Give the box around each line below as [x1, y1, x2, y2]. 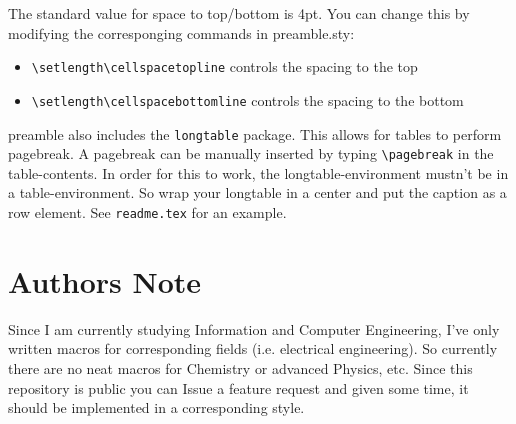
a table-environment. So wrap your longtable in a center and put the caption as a [8, 182, 507, 203]
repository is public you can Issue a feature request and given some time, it [8, 377, 469, 398]
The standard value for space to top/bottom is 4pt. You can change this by [8, 3, 470, 23]
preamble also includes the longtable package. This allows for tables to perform [8, 123, 502, 144]
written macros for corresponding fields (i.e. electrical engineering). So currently [8, 338, 498, 359]
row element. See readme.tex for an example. [8, 202, 287, 222]
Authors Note [8, 260, 202, 301]
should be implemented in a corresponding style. [8, 397, 305, 418]
